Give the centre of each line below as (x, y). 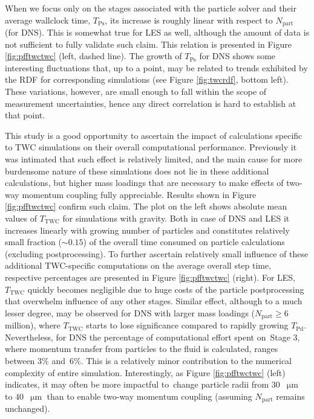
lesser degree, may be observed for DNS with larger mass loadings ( (130, 312)
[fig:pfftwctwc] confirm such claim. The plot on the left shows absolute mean (146, 206)
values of (21, 218)
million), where (33, 325)
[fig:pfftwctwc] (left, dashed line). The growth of (93, 56)
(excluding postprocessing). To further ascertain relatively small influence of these (157, 253)
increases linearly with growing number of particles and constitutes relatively (147, 230)
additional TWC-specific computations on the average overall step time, (138, 265)
